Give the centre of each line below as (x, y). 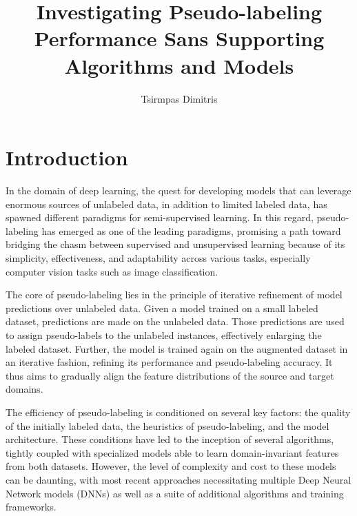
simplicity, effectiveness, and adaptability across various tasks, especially (158, 258)
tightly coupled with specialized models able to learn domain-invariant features (172, 452)
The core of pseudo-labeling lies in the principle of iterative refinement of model (174, 295)
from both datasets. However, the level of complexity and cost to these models (171, 466)
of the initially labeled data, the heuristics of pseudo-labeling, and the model (167, 425)
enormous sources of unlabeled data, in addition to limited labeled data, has (166, 204)
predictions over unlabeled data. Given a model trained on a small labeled (162, 308)
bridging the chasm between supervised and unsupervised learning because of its (175, 244)
